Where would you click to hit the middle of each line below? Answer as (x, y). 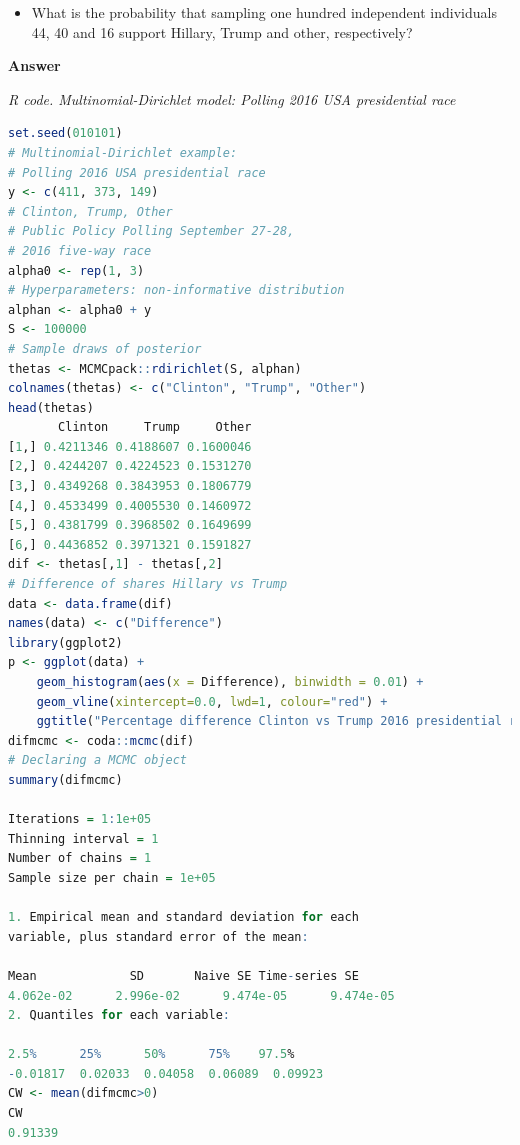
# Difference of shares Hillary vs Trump (148, 584)
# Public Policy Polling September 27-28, (151, 231)
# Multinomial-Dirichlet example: (123, 152)
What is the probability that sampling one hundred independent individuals (264, 12)
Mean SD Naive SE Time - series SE (183, 975)
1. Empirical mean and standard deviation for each (183, 917)
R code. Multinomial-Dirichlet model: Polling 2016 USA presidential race (232, 98)
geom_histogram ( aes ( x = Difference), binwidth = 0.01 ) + (230, 682)
